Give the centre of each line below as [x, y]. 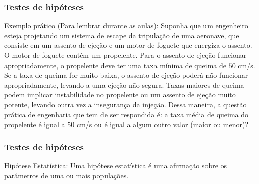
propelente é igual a [35, 124]
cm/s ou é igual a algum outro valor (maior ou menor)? [163, 124]
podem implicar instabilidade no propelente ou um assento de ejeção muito [120, 95]
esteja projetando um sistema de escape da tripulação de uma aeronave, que [122, 35]
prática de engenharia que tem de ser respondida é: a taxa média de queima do [126, 114]
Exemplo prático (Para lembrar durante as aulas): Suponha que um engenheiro [126, 25]
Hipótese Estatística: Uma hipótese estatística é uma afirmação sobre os [116, 165]
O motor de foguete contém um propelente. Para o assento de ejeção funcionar [125, 55]
